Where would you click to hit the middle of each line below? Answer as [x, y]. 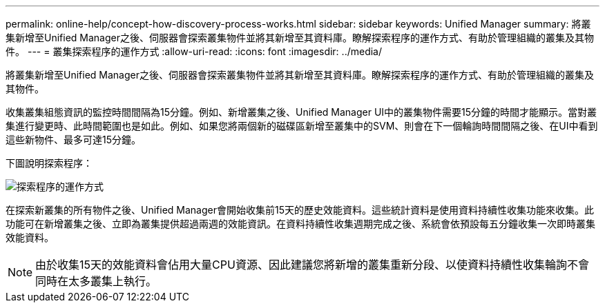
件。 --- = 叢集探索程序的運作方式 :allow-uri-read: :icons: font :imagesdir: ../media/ [194, 51]
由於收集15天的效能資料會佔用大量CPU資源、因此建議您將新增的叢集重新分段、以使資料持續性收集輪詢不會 [312, 265]
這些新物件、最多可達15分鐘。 [73, 140]
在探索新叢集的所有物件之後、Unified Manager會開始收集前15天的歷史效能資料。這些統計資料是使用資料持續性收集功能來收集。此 [300, 210]
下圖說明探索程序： [49, 163]
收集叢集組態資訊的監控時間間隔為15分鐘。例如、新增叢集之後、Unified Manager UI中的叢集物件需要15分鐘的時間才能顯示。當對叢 [301, 112]
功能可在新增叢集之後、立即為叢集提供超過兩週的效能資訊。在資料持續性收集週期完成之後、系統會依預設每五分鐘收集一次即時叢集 [300, 224]
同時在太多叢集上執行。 [96, 281]
